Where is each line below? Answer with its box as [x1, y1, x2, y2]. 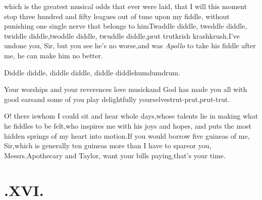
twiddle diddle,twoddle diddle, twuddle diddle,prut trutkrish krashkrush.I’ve [4, 30, 240, 41]
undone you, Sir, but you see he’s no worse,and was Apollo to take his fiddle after [4, 40, 256, 51]
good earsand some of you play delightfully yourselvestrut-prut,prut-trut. [4, 93, 230, 104]
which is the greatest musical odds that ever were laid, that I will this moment [4, 1, 247, 11]
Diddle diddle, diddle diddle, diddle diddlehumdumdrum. [4, 67, 180, 77]
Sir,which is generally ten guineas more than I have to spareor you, [4, 140, 212, 151]
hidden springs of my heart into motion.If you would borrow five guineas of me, [4, 130, 250, 141]
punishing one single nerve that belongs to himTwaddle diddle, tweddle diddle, [4, 21, 247, 31]
